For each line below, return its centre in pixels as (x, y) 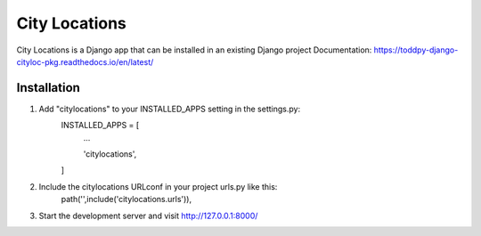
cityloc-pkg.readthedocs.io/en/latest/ (85, 61)
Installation (48, 88)
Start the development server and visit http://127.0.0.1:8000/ (148, 216)
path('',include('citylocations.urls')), (126, 199)
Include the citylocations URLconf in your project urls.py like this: (158, 186)
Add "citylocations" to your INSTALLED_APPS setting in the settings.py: (170, 109)
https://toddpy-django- (416, 50)
